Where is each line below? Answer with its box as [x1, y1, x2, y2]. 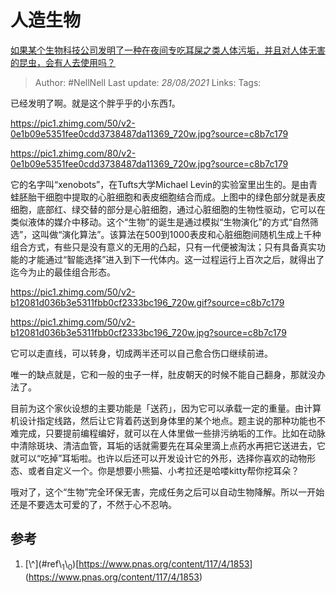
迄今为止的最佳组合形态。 [10, 266, 116, 278]
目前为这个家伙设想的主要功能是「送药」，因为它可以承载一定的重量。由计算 [10, 402, 322, 414]
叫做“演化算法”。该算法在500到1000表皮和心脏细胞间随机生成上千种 [40, 228, 322, 240]
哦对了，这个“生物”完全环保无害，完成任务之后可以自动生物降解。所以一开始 [10, 486, 325, 498]
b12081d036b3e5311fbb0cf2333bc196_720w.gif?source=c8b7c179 [10, 296, 285, 308]
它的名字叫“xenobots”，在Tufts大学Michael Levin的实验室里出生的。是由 [10, 178, 310, 190]
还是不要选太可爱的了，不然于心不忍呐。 [10, 498, 177, 510]
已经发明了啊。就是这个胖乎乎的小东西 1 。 [10, 97, 181, 109]
